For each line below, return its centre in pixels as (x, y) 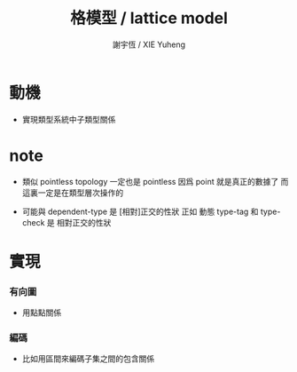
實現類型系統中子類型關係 (69, 119)
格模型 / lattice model (149, 18)
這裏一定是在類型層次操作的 (73, 193)
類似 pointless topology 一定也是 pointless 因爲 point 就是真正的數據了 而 (155, 181)
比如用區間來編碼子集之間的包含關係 (88, 359)
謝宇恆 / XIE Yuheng (149, 44)
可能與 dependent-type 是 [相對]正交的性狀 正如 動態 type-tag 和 (140, 211)
